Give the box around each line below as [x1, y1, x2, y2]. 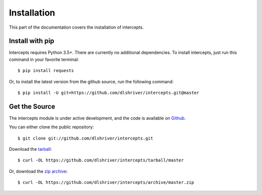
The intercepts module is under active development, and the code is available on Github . [9, 115, 186, 121]
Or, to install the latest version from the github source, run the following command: [9, 78, 174, 85]
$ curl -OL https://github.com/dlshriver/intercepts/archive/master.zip [17, 180, 194, 185]
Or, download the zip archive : [9, 168, 68, 174]
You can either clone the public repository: [9, 124, 94, 130]
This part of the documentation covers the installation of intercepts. [9, 24, 144, 30]
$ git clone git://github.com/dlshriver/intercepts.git [17, 135, 153, 141]
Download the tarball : [9, 146, 52, 152]
